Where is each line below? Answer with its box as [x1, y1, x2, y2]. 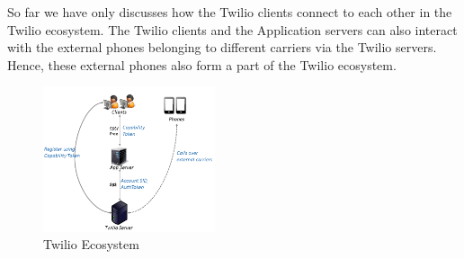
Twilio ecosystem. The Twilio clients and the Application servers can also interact [7, 20, 458, 39]
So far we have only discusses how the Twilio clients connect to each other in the [7, 3, 452, 21]
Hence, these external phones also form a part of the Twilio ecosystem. [7, 55, 397, 74]
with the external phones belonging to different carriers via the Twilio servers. [7, 38, 437, 57]
